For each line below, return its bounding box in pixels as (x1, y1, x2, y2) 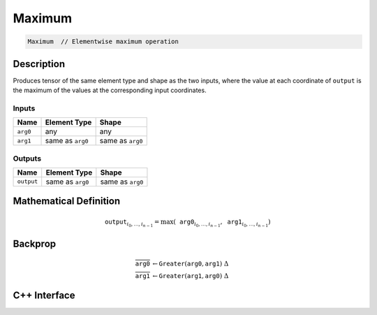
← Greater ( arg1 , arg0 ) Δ (152, 272, 229, 279)
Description (13, 58, 66, 70)
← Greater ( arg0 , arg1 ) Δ (152, 259, 229, 268)
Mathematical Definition (13, 196, 121, 207)
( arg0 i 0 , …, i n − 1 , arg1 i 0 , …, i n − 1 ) (173, 217, 271, 228)
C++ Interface (13, 290, 75, 302)
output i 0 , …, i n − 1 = (105, 217, 160, 228)
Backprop (13, 238, 57, 250)
